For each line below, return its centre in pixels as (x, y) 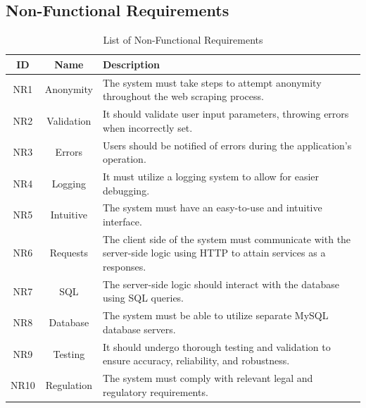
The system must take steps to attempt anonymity (212, 82)
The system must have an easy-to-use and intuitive (212, 208)
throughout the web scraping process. (183, 96)
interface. (122, 221)
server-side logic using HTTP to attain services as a (214, 253)
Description (131, 64)
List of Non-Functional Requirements (183, 40)
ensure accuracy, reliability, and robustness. (196, 360)
